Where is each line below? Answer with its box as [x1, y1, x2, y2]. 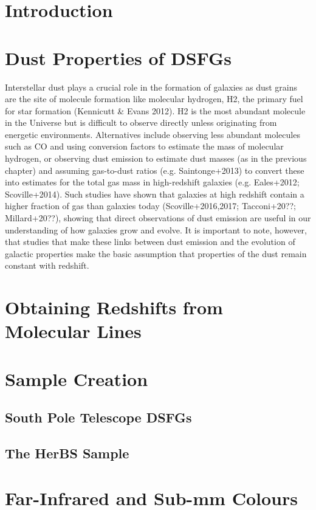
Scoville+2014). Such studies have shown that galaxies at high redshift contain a [5, 187, 304, 200]
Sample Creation [5, 366, 148, 391]
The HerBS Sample [5, 444, 129, 463]
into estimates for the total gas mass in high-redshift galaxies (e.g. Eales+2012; [5, 176, 300, 188]
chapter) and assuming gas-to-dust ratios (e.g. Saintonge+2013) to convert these [5, 164, 304, 176]
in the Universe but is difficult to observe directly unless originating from [5, 116, 277, 129]
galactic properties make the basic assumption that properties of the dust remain [5, 247, 307, 260]
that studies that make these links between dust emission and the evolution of [5, 235, 295, 248]
